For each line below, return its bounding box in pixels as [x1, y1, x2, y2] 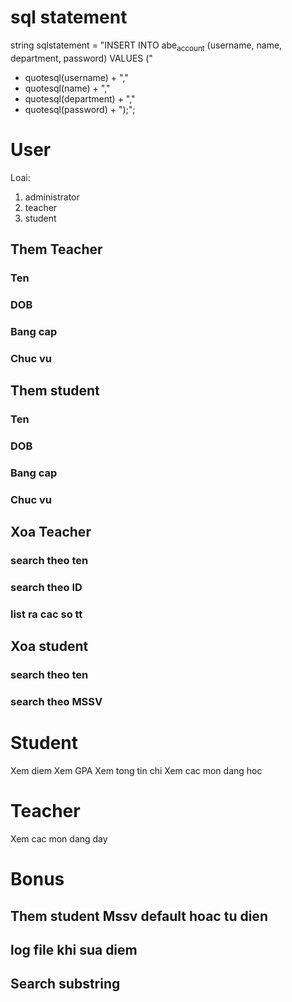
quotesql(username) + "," [24, 71, 129, 83]
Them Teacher [10, 241, 103, 258]
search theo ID [10, 581, 83, 595]
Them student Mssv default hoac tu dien [10, 907, 268, 925]
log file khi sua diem [10, 942, 138, 959]
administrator [24, 191, 80, 203]
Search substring [10, 976, 121, 993]
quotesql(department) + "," [24, 92, 136, 105]
